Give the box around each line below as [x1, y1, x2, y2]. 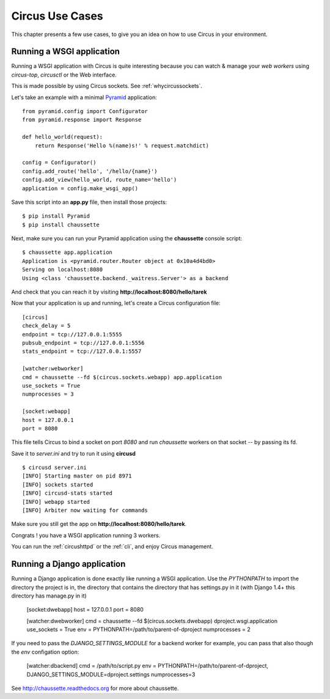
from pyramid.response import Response [22, 116, 142, 124]
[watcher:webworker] [22, 365, 84, 372]
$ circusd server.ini [22, 464, 87, 471]
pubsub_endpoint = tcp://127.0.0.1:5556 [22, 339, 145, 346]
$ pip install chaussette [22, 221, 100, 228]
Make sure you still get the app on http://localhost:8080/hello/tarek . [11, 520, 187, 528]
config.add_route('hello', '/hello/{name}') [22, 168, 158, 174]
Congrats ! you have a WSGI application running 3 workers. [11, 531, 161, 539]
